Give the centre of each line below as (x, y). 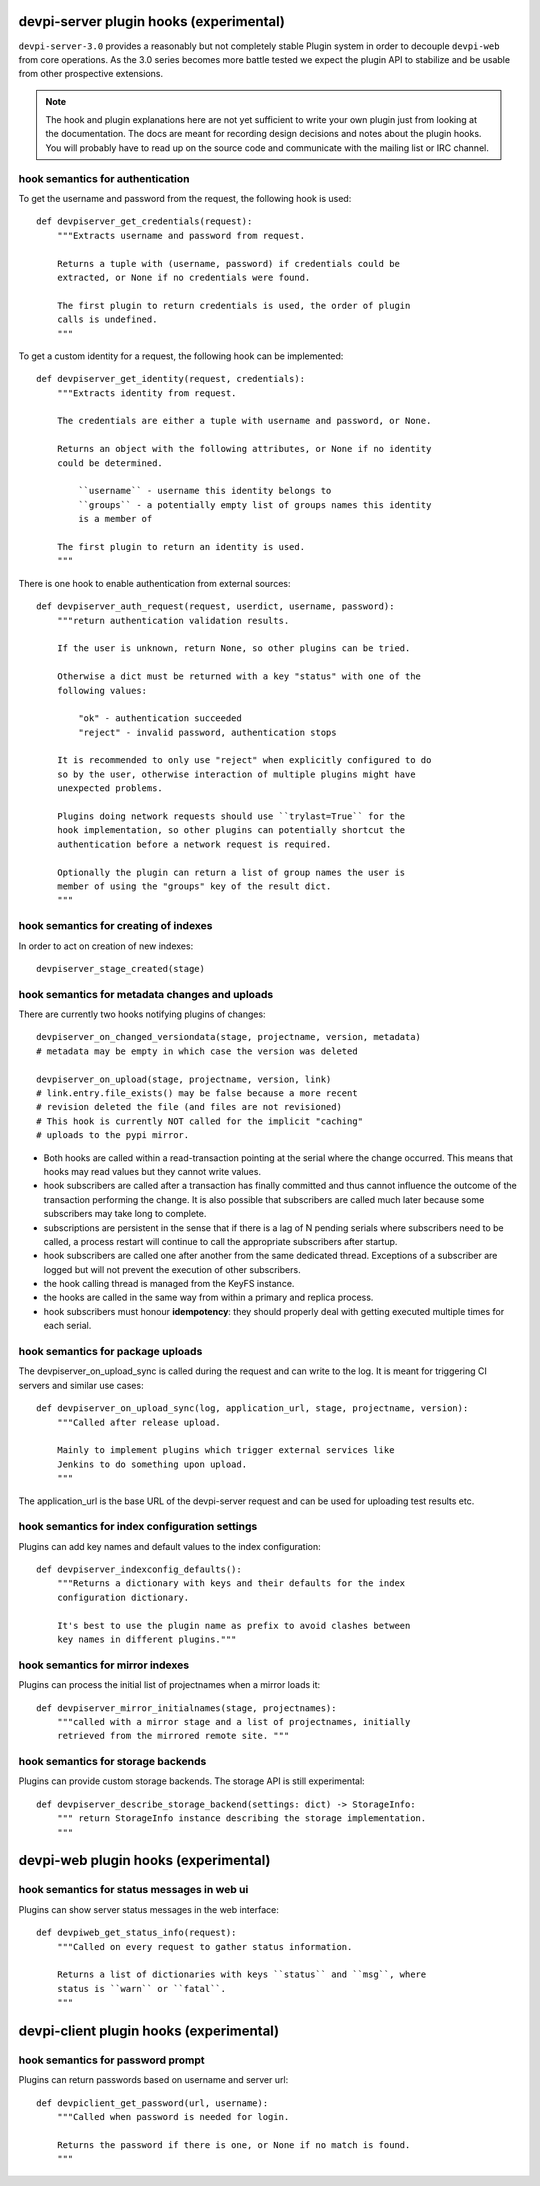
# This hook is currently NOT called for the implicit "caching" (200, 1121)
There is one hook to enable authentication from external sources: (154, 583)
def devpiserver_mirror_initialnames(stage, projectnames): (186, 1708)
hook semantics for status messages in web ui (133, 1890)
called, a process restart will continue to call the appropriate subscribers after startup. (220, 1241)
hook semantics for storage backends (112, 1762)
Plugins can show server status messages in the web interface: (149, 1909)
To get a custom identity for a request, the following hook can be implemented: (181, 356)
